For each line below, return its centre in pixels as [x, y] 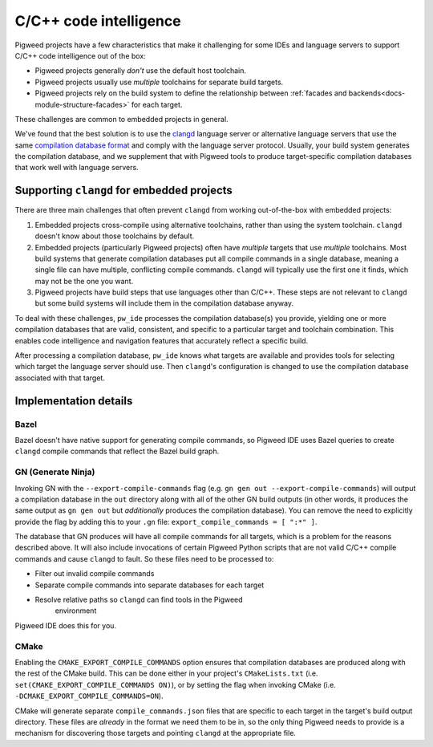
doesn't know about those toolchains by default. [115, 236]
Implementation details [74, 401]
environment [76, 611]
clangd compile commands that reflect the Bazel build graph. [117, 451]
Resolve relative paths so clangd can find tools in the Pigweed [139, 600]
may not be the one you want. [84, 281]
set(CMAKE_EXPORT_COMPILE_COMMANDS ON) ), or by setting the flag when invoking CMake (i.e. [175, 684]
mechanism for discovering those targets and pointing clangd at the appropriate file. [156, 733]
